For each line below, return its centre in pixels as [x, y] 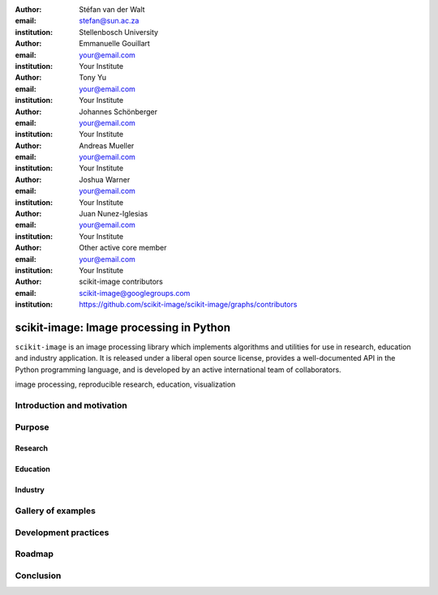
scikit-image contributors [121, 282]
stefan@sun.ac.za [109, 21]
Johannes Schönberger [118, 111]
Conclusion [38, 576]
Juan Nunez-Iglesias [114, 214]
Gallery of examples [56, 511]
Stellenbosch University [118, 32]
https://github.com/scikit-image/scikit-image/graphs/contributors [188, 305]
